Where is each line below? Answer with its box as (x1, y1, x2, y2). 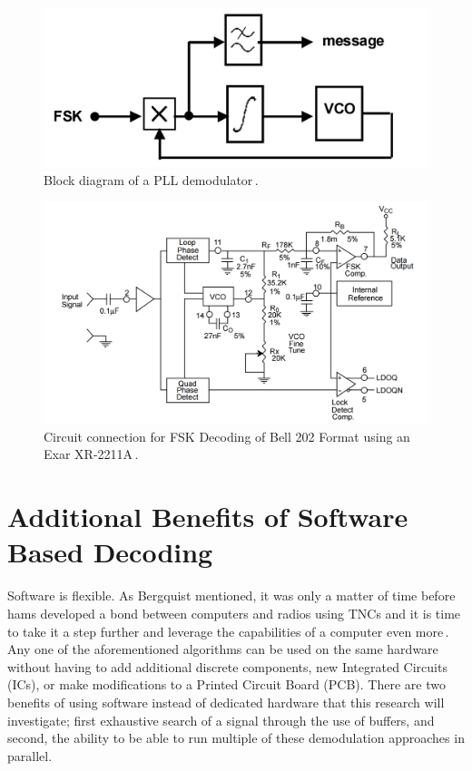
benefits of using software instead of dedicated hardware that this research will (7, 692, 445, 711)
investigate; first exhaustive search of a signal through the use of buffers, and (7, 710, 435, 729)
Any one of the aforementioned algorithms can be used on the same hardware (7, 639, 438, 659)
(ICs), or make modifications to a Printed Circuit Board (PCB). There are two (7, 675, 446, 694)
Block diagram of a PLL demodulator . (44, 170, 259, 189)
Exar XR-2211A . (44, 444, 139, 464)
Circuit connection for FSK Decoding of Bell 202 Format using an (44, 426, 410, 445)
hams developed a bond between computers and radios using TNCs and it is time (7, 603, 461, 622)
